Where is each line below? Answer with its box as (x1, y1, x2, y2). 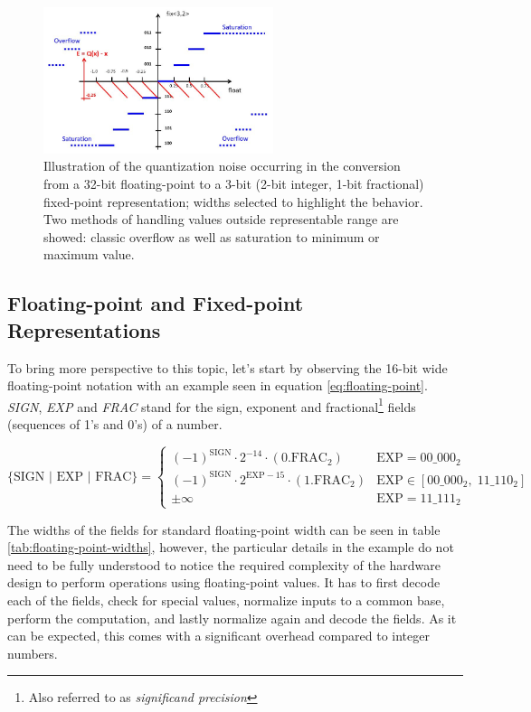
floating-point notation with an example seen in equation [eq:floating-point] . (7, 376, 428, 395)
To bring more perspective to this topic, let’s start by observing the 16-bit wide (7, 358, 448, 377)
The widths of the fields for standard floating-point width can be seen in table (7, 520, 441, 539)
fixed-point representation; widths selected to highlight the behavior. (43, 192, 423, 211)
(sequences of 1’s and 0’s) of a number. (7, 414, 223, 433)
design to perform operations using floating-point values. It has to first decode (7, 573, 441, 592)
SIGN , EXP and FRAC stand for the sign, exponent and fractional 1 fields (7, 394, 416, 416)
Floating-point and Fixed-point (7, 289, 304, 317)
